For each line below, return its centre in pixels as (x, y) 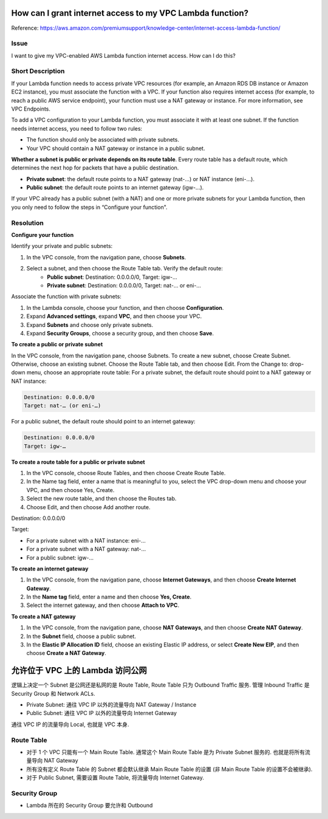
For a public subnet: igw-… (60, 557)
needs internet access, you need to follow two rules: (77, 128)
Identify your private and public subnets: (62, 246)
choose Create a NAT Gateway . (66, 653)
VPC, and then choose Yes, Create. (70, 490)
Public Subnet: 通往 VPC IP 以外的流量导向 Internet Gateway (102, 713)
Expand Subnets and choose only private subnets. (90, 324)
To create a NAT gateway (43, 616)
